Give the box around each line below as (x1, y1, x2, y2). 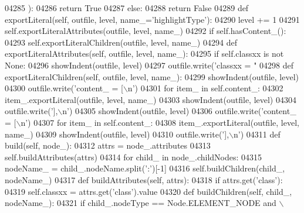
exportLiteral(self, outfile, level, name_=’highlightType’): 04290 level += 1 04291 (5, 13, 300, 25)
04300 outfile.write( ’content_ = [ (5, 82, 123, 94)
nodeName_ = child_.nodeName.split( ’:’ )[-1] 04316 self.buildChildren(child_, (5, 162, 285, 174)
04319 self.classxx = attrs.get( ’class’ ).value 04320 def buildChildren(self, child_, (5, 185, 292, 197)
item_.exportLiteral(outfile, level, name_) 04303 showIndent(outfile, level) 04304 (5, 93, 296, 105)
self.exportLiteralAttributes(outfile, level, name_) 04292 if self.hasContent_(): (5, 25, 286, 37)
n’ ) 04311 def (233, 128, 281, 140)
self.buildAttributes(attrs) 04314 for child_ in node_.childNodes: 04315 (5, 150, 262, 163)
